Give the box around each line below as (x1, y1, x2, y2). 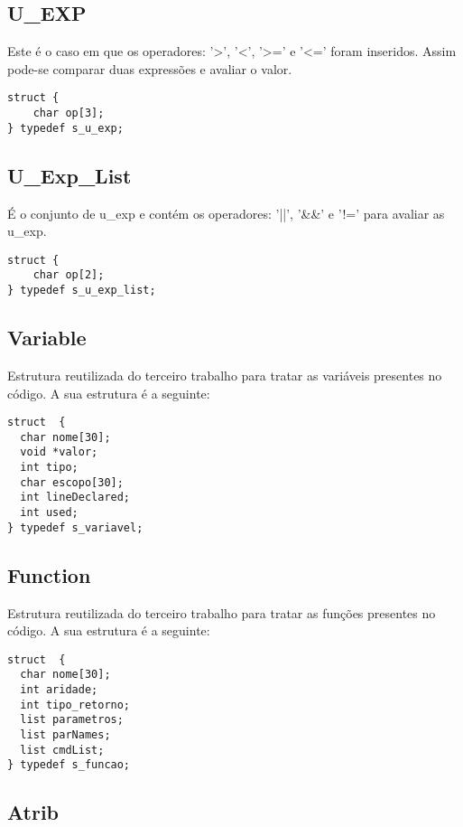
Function (7, 560, 91, 588)
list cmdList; (20, 743, 105, 757)
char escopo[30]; (20, 475, 124, 489)
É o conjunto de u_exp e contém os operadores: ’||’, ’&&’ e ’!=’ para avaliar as (7, 203, 445, 222)
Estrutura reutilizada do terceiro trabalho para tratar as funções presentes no (7, 603, 436, 622)
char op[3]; (32, 107, 105, 120)
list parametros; (20, 713, 124, 727)
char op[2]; (32, 268, 105, 282)
